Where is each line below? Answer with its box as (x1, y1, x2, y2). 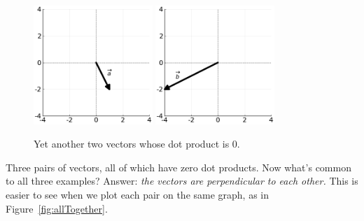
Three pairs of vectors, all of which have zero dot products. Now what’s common (6, 159, 351, 174)
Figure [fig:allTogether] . (6, 201, 108, 215)
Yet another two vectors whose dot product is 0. (34, 136, 240, 151)
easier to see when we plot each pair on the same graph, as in (6, 187, 269, 201)
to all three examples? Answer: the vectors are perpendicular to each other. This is (6, 173, 358, 188)
